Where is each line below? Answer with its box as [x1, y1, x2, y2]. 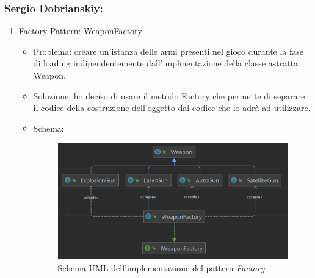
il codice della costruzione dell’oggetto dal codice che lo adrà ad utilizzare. [33, 101, 311, 114]
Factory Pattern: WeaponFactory [18, 24, 142, 37]
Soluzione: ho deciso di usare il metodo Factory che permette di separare [33, 89, 305, 102]
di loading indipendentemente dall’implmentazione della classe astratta [33, 57, 299, 69]
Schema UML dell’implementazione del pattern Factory [57, 261, 265, 274]
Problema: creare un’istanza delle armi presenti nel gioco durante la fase [33, 45, 304, 57]
